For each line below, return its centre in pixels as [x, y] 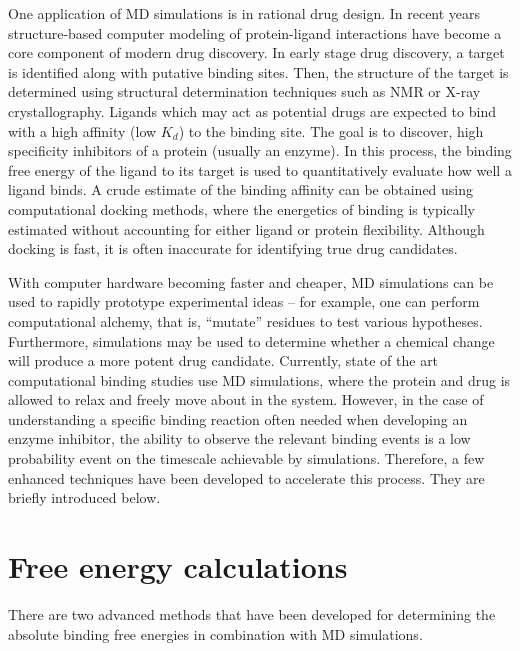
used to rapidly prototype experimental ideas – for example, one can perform [244, 301]
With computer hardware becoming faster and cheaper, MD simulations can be [251, 281]
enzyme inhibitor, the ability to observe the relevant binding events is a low [239, 438]
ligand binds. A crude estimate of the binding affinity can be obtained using [241, 189]
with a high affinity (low [82, 130]
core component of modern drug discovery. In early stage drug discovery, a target [256, 52]
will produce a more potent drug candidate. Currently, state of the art [223, 360]
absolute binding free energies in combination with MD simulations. [215, 633]
